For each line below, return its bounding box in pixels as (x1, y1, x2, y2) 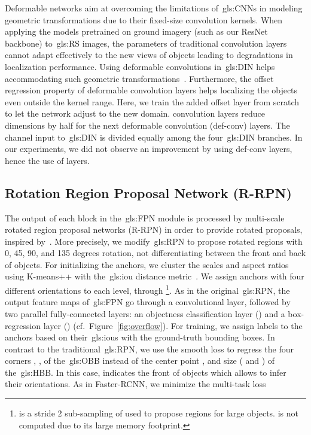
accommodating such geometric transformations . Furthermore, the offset (5, 72, 274, 84)
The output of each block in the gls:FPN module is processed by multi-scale (5, 211, 285, 224)
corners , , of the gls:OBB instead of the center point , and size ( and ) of (5, 354, 275, 367)
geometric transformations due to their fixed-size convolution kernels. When (5, 13, 283, 26)
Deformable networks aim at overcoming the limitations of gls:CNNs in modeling (5, 2, 303, 14)
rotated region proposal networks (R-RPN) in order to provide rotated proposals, (5, 223, 303, 236)
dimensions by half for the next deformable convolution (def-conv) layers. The (5, 118, 290, 131)
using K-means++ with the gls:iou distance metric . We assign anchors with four (5, 270, 304, 282)
